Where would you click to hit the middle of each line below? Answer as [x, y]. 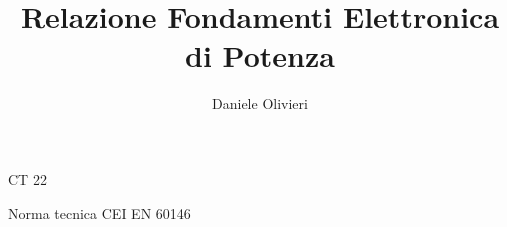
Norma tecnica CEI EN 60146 [99, 212]
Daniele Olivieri [260, 103]
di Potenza [260, 55]
